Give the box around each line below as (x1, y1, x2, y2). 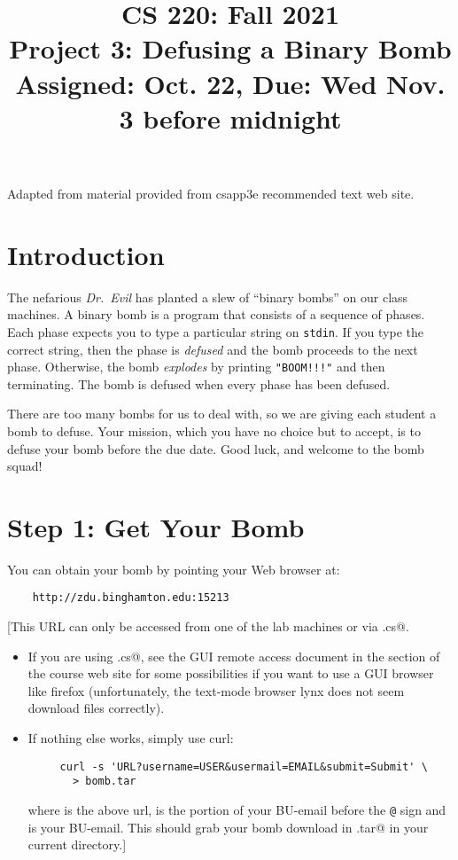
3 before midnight (119, 99, 342, 136)
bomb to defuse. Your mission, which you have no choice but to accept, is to (7, 421, 421, 440)
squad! (7, 457, 43, 475)
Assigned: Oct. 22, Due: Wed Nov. (15, 65, 446, 101)
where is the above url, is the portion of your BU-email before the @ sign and (27, 800, 446, 818)
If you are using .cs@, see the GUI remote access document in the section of (27, 646, 440, 665)
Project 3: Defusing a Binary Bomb (9, 30, 452, 66)
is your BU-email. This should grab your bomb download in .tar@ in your (27, 817, 429, 836)
